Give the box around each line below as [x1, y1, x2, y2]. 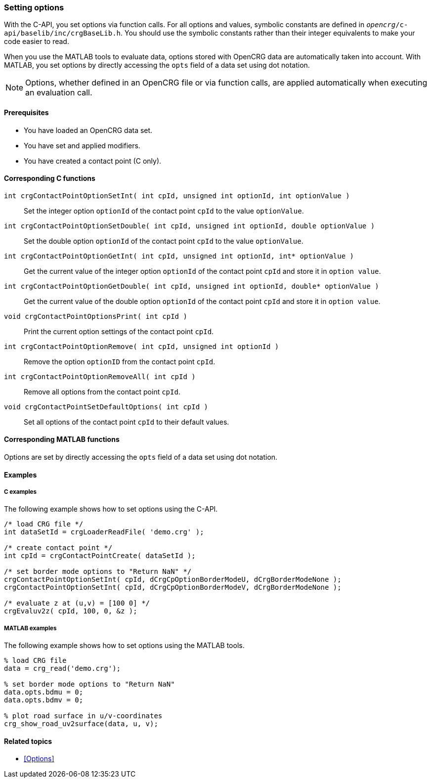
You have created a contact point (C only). [24, 156, 162, 165]
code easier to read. [4, 37, 69, 46]
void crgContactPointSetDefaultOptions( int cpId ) [4, 402, 209, 411]
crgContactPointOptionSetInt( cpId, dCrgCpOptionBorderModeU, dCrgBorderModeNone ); [4, 575, 342, 584]
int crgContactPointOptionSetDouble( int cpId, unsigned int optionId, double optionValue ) [4, 221, 375, 230]
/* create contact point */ [4, 544, 113, 552]
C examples [4, 488, 37, 496]
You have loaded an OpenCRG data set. [24, 126, 153, 134]
